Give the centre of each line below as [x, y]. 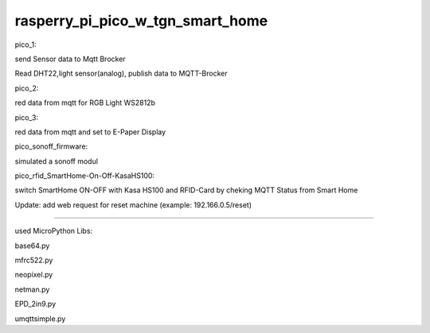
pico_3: [27, 117]
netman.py [32, 289]
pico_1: [25, 45]
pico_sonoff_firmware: [51, 146]
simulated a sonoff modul [57, 161]
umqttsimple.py [40, 319]
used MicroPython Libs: [54, 231]
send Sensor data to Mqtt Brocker [70, 59]
